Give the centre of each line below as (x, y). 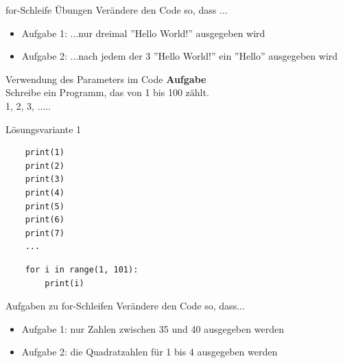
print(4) (45, 192)
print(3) (45, 179)
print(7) (45, 233)
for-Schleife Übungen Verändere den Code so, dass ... (117, 10)
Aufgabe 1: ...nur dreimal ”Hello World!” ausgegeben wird (143, 33)
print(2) (45, 166)
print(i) (64, 283)
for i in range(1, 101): (82, 269)
